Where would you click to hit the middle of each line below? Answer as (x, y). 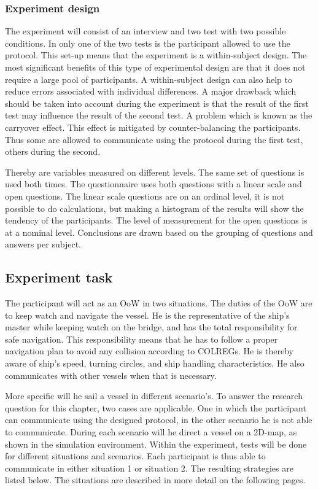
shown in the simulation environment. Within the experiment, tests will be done (156, 444)
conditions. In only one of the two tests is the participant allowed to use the (148, 43)
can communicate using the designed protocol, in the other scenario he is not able (159, 420)
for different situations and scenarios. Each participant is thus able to (135, 456)
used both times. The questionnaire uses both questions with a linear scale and (153, 184)
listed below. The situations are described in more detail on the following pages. (155, 480)
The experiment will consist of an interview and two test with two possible (145, 31)
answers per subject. (43, 244)
